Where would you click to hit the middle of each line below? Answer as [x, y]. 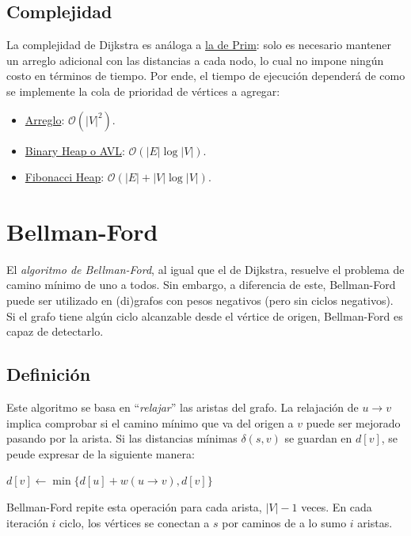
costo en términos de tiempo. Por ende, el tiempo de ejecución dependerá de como [206, 76]
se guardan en [318, 438]
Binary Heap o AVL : [75, 150]
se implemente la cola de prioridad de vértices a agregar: [143, 91]
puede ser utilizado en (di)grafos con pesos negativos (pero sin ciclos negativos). [200, 300]
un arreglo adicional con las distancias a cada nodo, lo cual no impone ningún [195, 60]
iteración [27, 522]
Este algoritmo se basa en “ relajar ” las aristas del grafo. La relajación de [183, 407]
